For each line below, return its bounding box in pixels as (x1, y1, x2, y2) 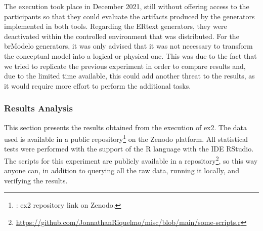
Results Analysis (4, 102, 73, 114)
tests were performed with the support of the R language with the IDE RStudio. (4, 143, 254, 154)
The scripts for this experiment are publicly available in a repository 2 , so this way (4, 154, 258, 166)
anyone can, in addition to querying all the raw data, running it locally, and (4, 165, 239, 176)
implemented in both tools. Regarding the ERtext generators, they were (4, 21, 227, 31)
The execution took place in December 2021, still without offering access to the (4, 1, 249, 11)
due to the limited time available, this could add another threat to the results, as (4, 70, 255, 81)
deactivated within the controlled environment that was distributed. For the (4, 30, 239, 41)
